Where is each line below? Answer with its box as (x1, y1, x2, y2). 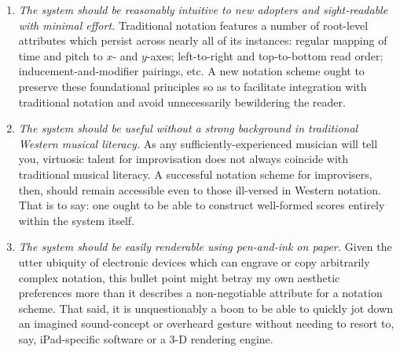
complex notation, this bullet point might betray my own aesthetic (18, 269, 340, 285)
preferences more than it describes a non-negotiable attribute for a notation (18, 285, 383, 301)
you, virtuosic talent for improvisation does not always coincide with (18, 151, 349, 167)
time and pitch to (18, 47, 103, 64)
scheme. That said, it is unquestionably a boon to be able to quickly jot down (18, 299, 394, 316)
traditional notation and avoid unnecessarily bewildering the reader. (18, 93, 346, 110)
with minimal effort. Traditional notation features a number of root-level (18, 16, 369, 33)
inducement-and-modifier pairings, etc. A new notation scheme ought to (18, 63, 365, 79)
